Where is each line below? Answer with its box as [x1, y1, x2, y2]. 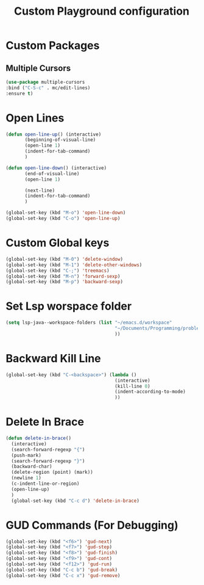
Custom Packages [5, 38, 100, 53]
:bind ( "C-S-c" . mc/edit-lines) [5, 84, 91, 91]
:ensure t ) [5, 90, 33, 96]
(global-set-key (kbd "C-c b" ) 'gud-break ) [5, 567, 118, 573]
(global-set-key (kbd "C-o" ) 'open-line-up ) [5, 216, 121, 222]
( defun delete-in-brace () [5, 435, 71, 441]
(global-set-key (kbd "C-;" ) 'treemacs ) [5, 267, 110, 274]
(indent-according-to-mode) [114, 389, 186, 395]
